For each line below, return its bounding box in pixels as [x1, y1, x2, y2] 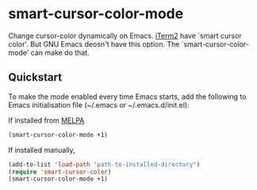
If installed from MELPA [8, 116, 85, 125]
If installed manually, [8, 145, 75, 154]
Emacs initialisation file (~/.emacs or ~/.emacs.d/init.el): [8, 100, 190, 109]
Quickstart [8, 70, 63, 84]
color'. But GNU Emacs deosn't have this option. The [8, 39, 180, 48]
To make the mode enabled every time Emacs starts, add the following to [8, 92, 247, 101]
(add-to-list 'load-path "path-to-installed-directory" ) [8, 160, 201, 169]
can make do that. [30, 47, 90, 57]
